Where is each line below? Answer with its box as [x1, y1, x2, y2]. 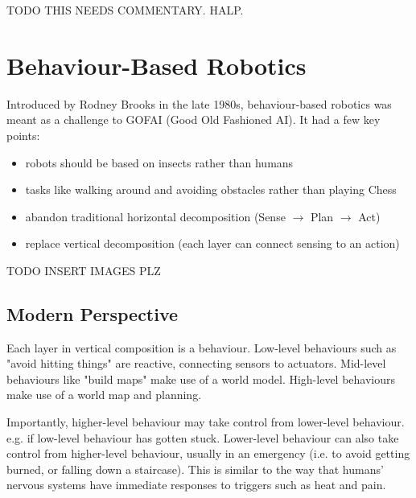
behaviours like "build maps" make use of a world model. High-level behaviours [6, 370, 396, 387]
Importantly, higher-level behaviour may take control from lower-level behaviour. [6, 414, 405, 430]
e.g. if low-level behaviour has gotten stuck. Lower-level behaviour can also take [6, 429, 399, 446]
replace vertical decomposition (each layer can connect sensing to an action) [25, 235, 400, 252]
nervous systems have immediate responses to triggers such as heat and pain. [6, 476, 386, 493]
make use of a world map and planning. [6, 386, 202, 403]
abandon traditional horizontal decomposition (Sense [25, 208, 286, 224]
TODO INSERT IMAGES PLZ [6, 261, 161, 278]
